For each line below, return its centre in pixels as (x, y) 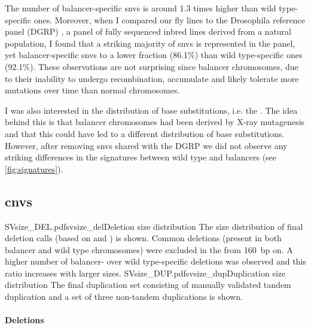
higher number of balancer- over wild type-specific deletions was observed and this (155, 261)
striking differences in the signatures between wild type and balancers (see (141, 157)
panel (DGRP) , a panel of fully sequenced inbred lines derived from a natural (148, 31)
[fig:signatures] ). (34, 168)
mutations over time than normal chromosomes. (92, 90)
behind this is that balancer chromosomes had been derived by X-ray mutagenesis (155, 122)
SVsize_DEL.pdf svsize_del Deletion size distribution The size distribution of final (154, 226)
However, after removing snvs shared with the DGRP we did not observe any (146, 145)
